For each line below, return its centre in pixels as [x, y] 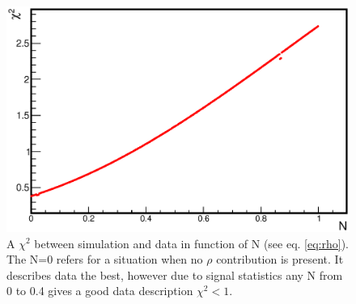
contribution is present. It [280, 259]
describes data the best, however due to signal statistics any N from [175, 274]
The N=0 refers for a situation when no [105, 259]
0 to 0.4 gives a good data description [100, 291]
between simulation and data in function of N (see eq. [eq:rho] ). [192, 243]
